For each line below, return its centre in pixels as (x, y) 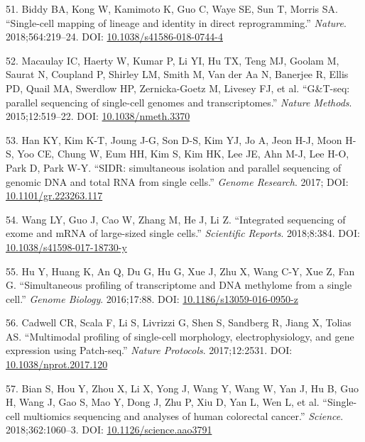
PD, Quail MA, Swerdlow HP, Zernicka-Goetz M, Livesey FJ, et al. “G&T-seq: (178, 88)
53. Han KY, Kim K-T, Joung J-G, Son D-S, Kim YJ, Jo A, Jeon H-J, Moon (174, 139)
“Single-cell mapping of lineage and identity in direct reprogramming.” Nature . (176, 22)
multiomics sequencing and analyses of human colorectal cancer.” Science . (183, 415)
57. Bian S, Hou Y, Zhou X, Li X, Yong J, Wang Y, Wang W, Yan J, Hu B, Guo (182, 388)
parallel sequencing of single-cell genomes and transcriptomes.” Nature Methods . (179, 102)
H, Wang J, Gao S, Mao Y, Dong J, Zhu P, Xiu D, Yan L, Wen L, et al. (163, 402)
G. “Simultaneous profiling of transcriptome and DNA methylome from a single (179, 285)
